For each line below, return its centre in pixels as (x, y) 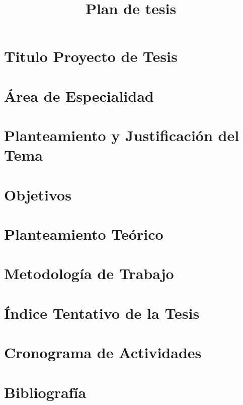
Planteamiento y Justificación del (122, 135)
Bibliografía (45, 392)
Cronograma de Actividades (103, 352)
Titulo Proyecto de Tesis (91, 56)
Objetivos (38, 194)
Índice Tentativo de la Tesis (102, 313)
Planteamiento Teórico (84, 234)
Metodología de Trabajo (89, 273)
